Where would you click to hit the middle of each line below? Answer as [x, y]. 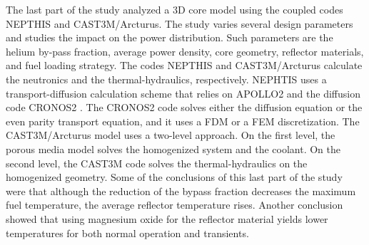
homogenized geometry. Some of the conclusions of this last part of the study [174, 177]
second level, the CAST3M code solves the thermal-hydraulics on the [157, 163]
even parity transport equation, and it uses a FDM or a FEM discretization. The [183, 121]
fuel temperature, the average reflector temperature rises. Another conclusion [175, 205]
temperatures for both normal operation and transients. [127, 233]
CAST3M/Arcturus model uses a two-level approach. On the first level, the [171, 135]
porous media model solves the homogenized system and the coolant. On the [173, 148]
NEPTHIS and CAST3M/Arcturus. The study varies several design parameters [180, 23]
